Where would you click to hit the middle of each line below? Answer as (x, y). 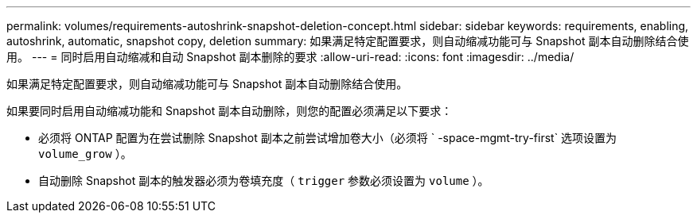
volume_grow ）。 (85, 154)
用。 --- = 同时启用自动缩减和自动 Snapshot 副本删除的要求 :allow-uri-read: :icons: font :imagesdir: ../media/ (290, 57)
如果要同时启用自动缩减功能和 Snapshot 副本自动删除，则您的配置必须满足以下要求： (230, 111)
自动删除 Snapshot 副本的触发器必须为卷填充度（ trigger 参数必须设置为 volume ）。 (264, 181)
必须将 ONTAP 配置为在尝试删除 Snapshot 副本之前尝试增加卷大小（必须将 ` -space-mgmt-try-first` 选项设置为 (328, 138)
